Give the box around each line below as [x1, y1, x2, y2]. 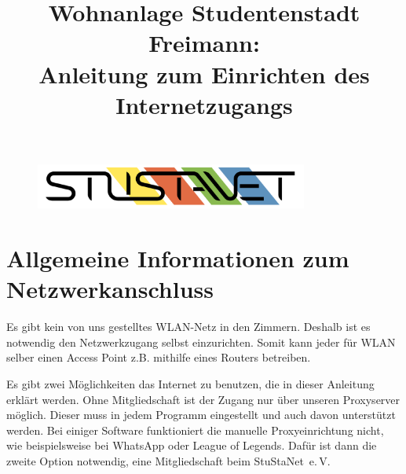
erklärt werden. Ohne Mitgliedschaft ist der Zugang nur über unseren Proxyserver [6, 391, 401, 407]
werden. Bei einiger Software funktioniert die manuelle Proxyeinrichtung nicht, [6, 421, 384, 438]
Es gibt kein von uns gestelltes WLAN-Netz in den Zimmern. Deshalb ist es [6, 318, 371, 335]
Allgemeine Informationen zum [6, 242, 349, 274]
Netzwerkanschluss [6, 273, 214, 305]
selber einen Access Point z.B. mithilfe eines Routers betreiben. [6, 349, 311, 366]
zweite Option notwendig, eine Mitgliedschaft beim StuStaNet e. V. [6, 452, 331, 468]
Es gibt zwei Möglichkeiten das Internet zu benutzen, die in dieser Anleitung [6, 375, 375, 391]
